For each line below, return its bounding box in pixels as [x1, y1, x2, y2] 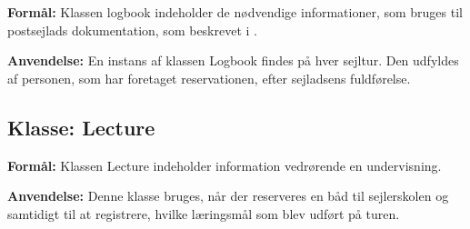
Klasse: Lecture [7, 113, 155, 141]
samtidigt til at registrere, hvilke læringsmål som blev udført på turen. [7, 204, 400, 223]
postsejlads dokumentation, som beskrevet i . [7, 20, 257, 39]
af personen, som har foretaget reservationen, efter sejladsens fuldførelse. [7, 68, 411, 87]
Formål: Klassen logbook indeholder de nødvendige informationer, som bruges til [7, 3, 463, 21]
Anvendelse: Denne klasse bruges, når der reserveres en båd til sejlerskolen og [7, 186, 449, 205]
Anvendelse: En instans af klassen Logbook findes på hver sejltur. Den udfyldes [7, 51, 459, 70]
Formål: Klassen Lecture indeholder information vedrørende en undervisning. [7, 155, 442, 174]
